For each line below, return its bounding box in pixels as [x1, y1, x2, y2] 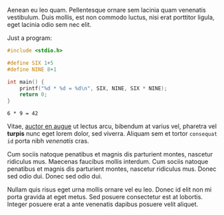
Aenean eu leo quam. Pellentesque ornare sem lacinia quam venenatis [7, 6, 206, 14]
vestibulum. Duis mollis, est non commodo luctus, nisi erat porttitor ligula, [7, 13, 215, 21]
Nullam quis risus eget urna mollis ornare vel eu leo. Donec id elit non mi [7, 185, 212, 194]
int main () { [7, 79, 45, 85]
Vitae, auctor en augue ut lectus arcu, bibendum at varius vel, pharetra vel [7, 122, 217, 130]
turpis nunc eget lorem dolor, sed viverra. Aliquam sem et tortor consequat [7, 130, 218, 138]
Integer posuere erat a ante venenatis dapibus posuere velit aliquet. [7, 200, 199, 209]
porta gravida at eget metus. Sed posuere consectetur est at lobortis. [7, 193, 203, 201]
